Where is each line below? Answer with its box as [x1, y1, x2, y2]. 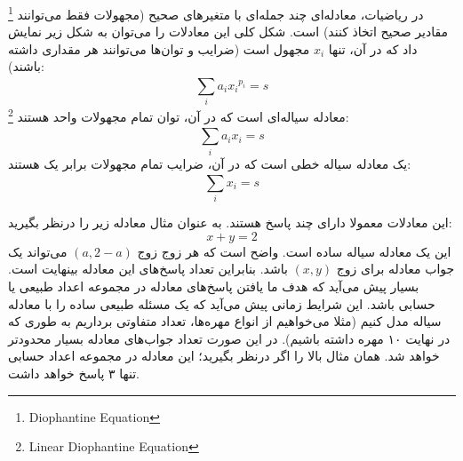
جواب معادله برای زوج [336, 259, 455, 278]
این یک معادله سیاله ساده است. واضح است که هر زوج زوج [137, 242, 451, 260]
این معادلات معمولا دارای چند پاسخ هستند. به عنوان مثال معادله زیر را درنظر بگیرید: [8, 213, 452, 232]
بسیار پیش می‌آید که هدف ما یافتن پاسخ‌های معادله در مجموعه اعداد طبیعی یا [8, 277, 419, 296]
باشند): [8, 57, 44, 76]
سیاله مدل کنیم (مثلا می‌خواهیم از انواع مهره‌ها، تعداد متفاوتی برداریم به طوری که [8, 312, 442, 330]
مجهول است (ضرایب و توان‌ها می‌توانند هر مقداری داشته [8, 39, 310, 58]
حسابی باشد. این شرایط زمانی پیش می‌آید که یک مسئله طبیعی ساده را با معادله [8, 294, 435, 313]
